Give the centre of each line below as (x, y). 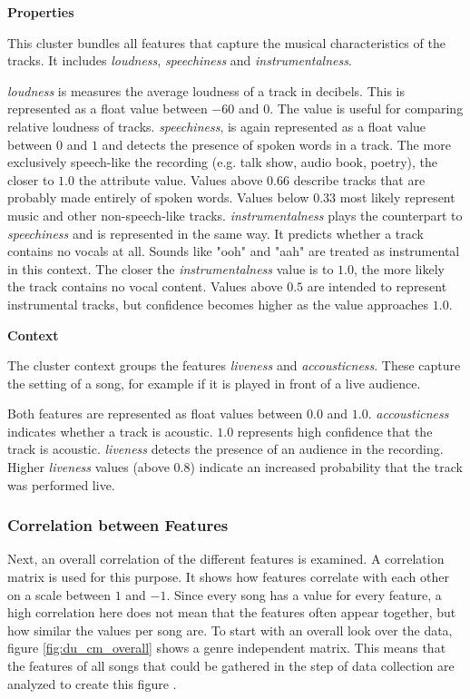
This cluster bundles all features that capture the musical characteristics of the (226, 42)
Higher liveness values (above (88, 467)
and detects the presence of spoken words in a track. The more (276, 144)
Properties (41, 12)
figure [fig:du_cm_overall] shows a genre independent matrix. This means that (227, 648)
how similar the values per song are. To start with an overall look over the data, (230, 630)
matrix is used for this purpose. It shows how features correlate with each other (228, 577)
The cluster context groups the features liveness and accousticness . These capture (234, 365)
